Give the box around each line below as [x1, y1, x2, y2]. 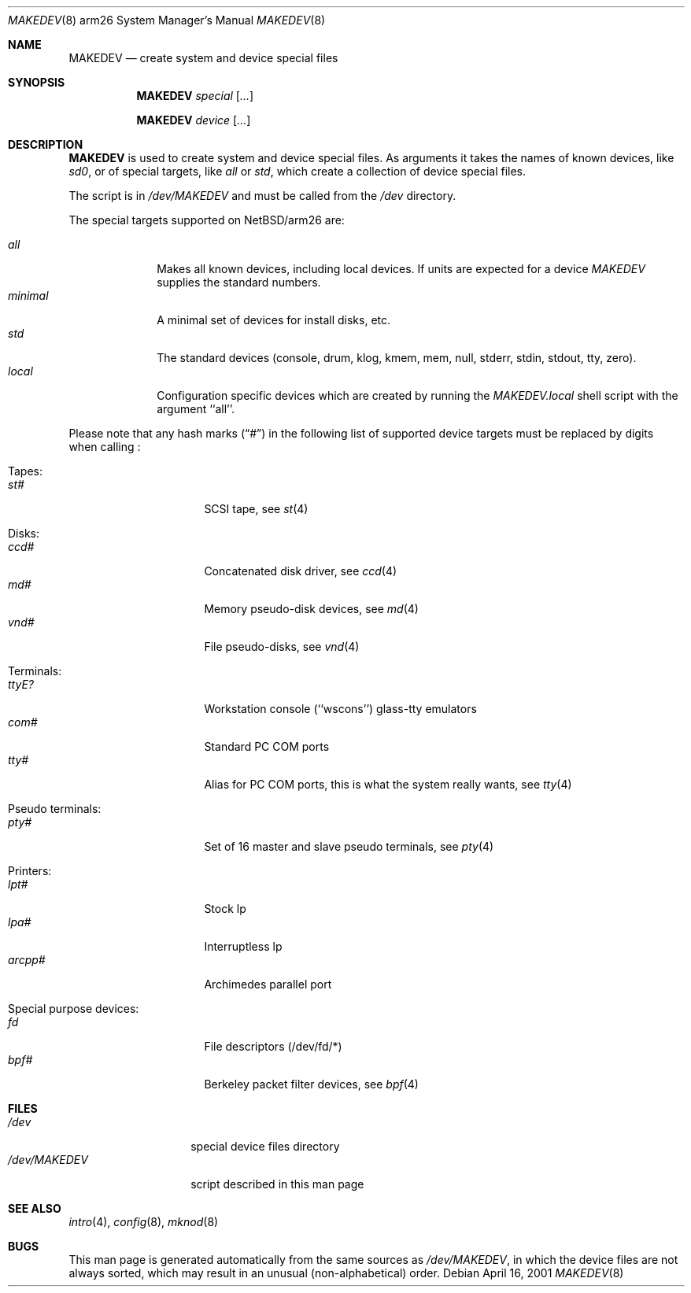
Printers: [8, 864, 52, 877]
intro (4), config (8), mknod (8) [68, 1215, 219, 1228]
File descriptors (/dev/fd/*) [204, 1040, 342, 1053]
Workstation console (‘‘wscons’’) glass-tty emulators [204, 702, 477, 715]
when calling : [68, 440, 141, 453]
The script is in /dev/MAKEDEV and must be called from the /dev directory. [68, 189, 456, 202]
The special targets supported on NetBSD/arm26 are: [68, 213, 345, 227]
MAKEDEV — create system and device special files [68, 51, 338, 65]
